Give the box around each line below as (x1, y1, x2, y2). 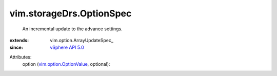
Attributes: (9, 54, 32, 60)
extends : (9, 37, 29, 43)
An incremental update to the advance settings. (22, 26, 123, 32)
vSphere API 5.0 (50, 44, 84, 51)
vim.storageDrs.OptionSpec (9, 8, 132, 19)
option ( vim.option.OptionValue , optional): (22, 61, 110, 67)
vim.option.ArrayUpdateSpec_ (50, 37, 114, 43)
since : (9, 44, 23, 51)
